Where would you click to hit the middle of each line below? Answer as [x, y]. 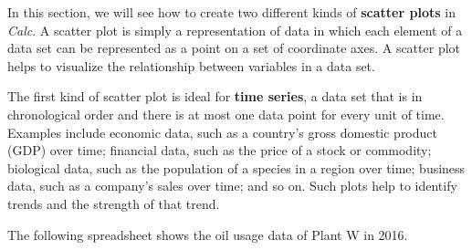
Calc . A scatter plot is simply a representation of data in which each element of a [235, 30]
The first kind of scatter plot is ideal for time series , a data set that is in [215, 96]
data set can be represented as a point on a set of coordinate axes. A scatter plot [234, 48]
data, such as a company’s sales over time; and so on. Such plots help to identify [232, 186]
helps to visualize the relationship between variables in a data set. [191, 65]
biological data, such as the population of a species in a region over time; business [236, 167]
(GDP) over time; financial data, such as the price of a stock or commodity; [220, 150]
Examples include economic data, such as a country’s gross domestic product [222, 132]
